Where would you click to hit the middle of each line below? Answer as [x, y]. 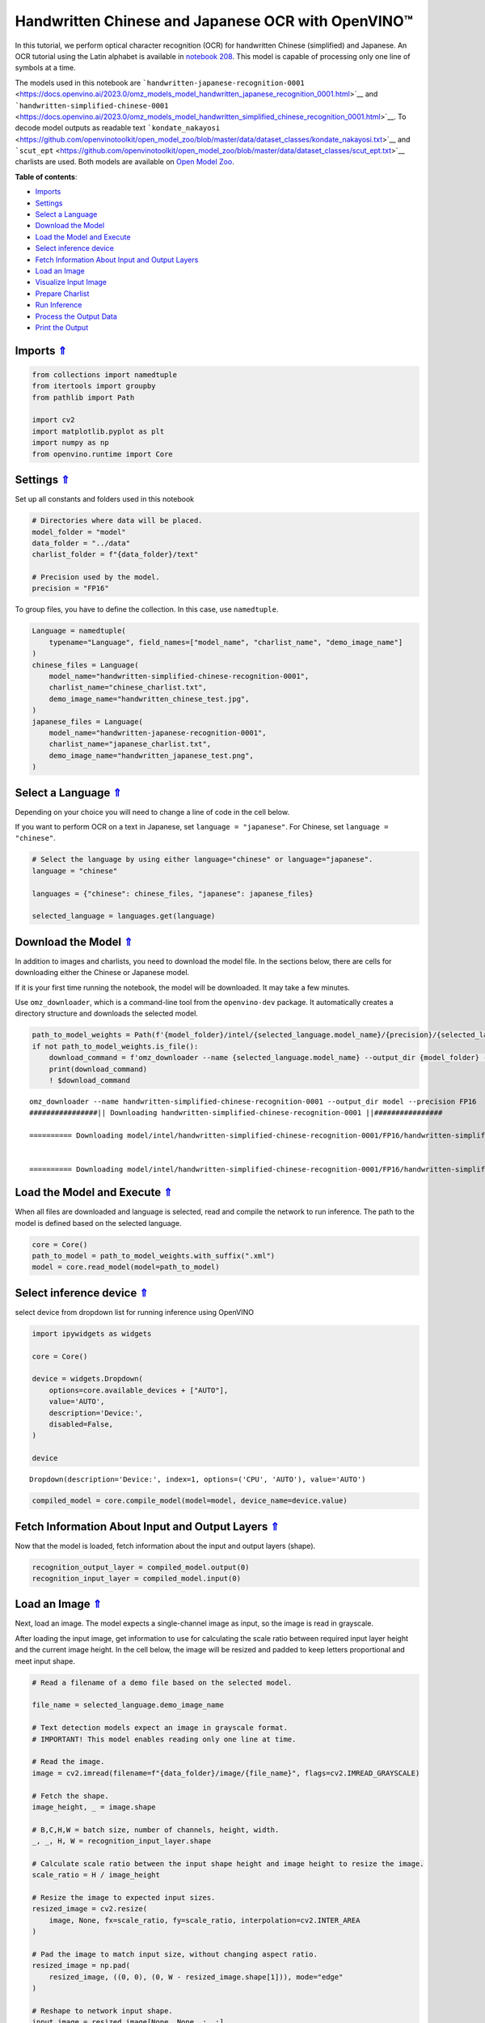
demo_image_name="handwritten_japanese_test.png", [151, 755]
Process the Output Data [76, 316]
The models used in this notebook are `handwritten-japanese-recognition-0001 [160, 83]
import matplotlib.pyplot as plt [98, 431]
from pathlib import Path [83, 397]
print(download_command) [98, 1069]
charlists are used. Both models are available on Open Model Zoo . [124, 162]
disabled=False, [81, 1424]
